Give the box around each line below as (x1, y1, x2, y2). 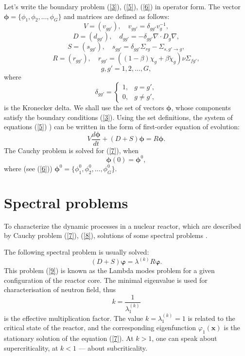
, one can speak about (152, 333, 217, 343)
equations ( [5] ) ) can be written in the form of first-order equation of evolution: (4, 121, 240, 132)
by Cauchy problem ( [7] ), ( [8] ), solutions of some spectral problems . (4, 230, 208, 240)
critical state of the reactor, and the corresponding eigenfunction (4, 322, 196, 333)
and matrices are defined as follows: (64, 11, 170, 21)
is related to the (188, 313, 235, 323)
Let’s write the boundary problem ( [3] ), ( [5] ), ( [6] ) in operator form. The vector (4, 1, 241, 11)
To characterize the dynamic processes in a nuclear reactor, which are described (4, 220, 241, 231)
